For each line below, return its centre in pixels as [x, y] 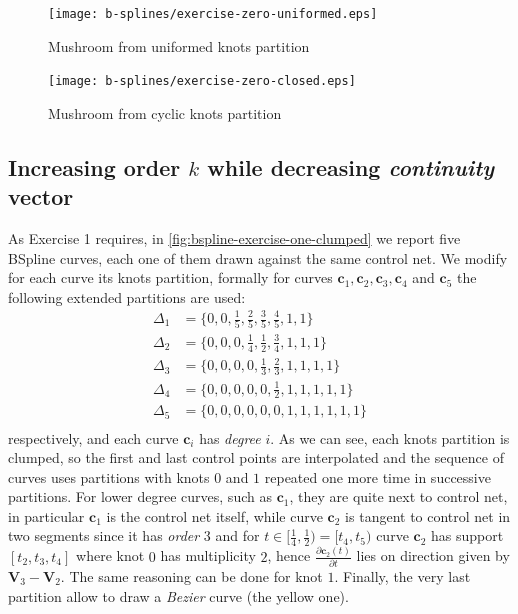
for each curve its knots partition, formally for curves [170, 277]
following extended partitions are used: [127, 296]
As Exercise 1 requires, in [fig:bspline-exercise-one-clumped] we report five [234, 238]
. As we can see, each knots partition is [390, 437]
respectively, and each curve [93, 437]
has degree [230, 437]
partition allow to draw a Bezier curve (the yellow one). [178, 595]
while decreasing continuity [351, 166]
